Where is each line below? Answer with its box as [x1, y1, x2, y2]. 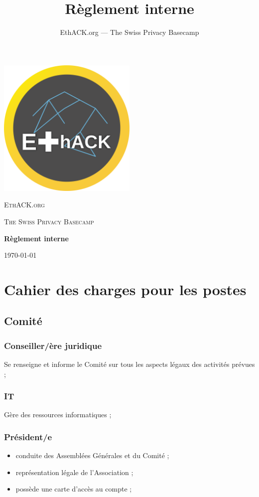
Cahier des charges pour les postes [4, 279, 247, 299]
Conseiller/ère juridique [4, 339, 102, 351]
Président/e [4, 430, 52, 443]
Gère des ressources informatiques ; [4, 409, 112, 420]
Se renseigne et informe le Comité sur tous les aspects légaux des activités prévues [4, 359, 255, 369]
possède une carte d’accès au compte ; [15, 484, 132, 494]
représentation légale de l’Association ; [15, 467, 133, 477]
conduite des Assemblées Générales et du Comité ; [15, 450, 169, 461]
